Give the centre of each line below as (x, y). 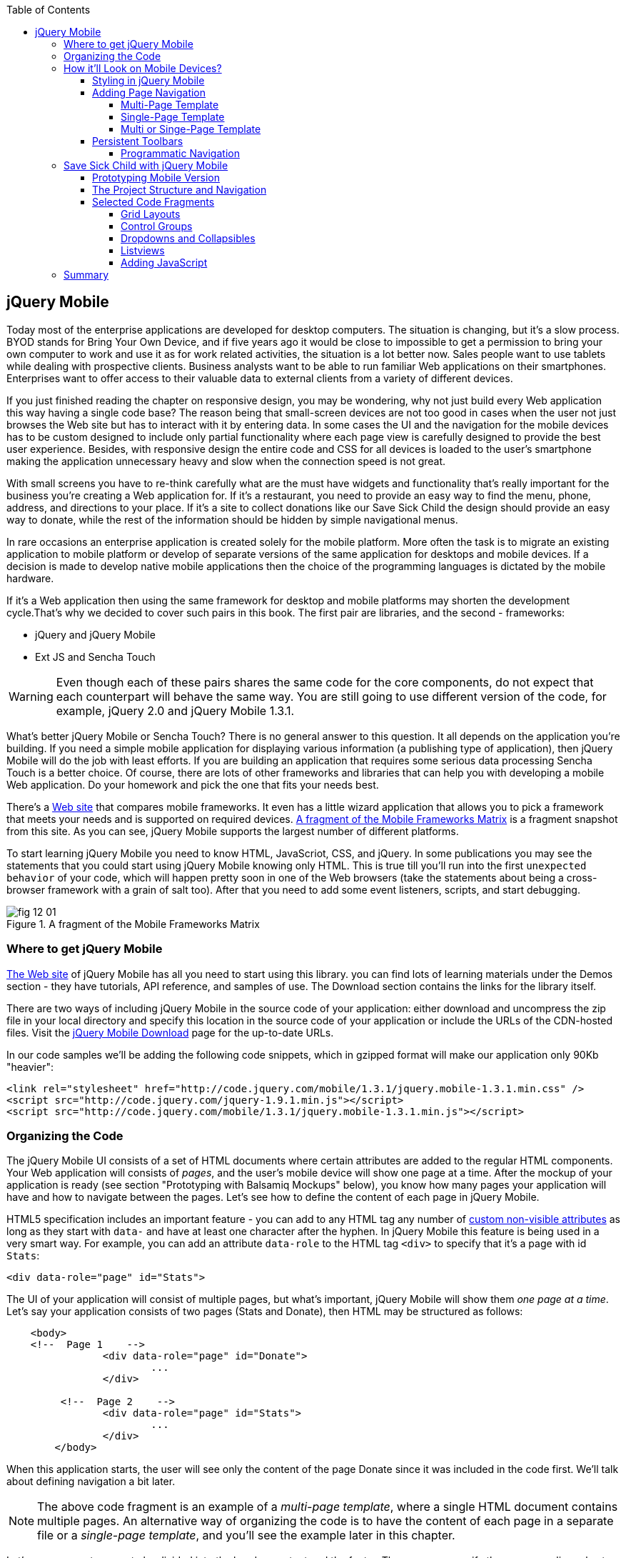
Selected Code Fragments (153, 202)
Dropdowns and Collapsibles (188, 238)
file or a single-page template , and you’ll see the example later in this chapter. (246, 1535)
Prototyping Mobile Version (156, 178)
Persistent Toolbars (138, 141)
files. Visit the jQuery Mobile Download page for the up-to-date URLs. (170, 1032)
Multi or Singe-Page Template (191, 129)
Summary (86, 275)
